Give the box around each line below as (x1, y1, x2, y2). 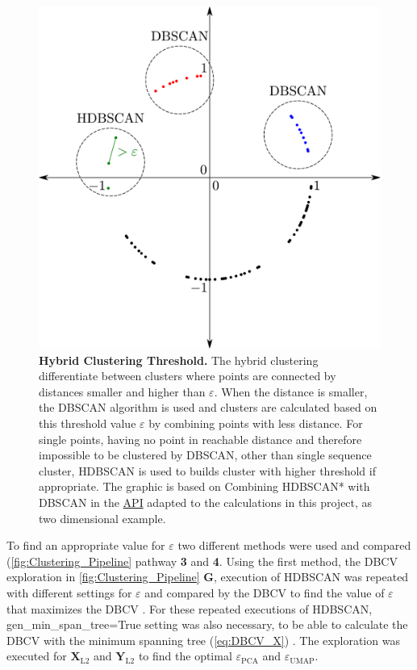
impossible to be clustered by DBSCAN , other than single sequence (39, 446, 372, 463)
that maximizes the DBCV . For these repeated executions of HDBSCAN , (6, 600, 373, 617)
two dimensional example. (39, 509, 166, 526)
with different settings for (6, 584, 132, 601)
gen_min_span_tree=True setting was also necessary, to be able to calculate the (6, 616, 408, 633)
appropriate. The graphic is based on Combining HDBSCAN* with (39, 478, 370, 495)
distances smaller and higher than (39, 383, 206, 400)
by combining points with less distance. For (148, 414, 363, 431)
